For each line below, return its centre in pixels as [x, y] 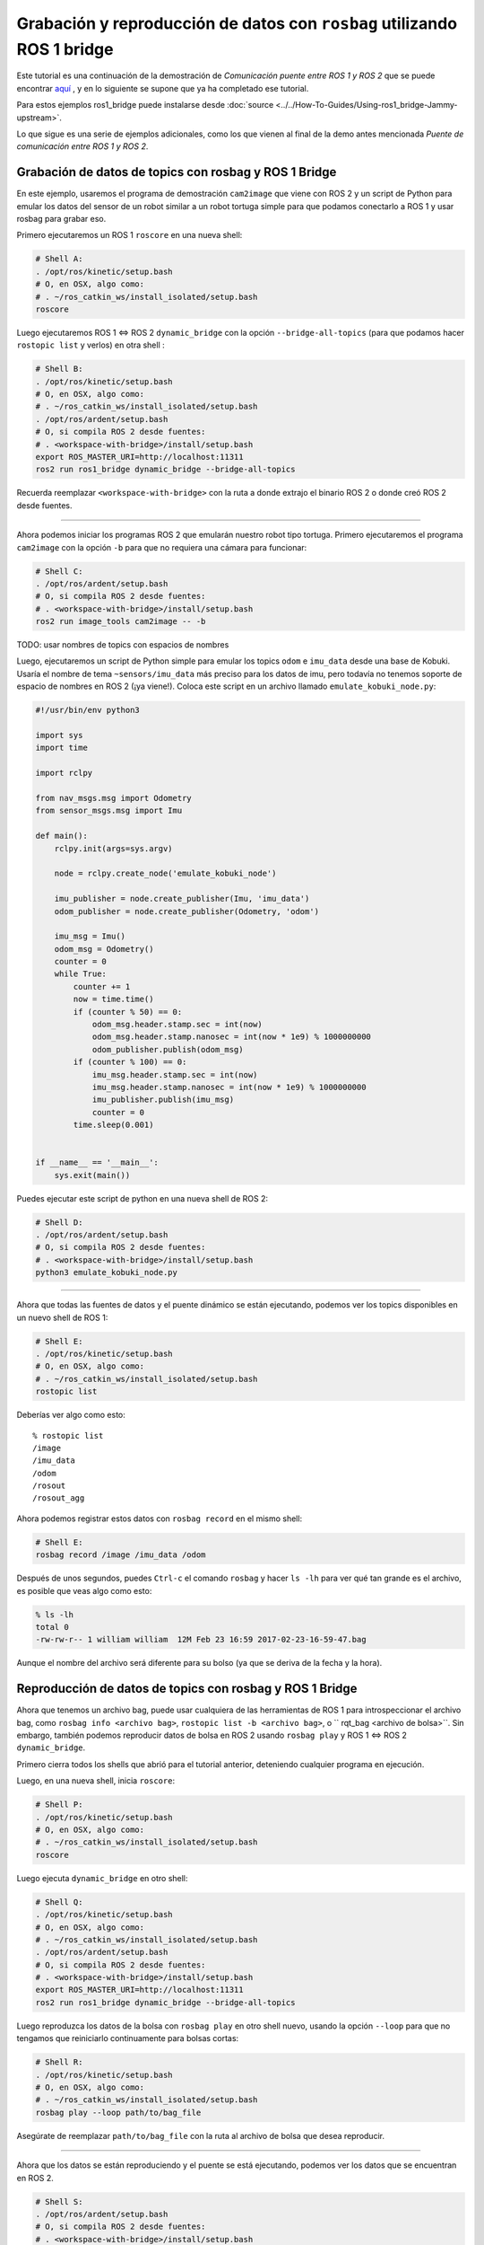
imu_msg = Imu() [90, 937]
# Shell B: [59, 369]
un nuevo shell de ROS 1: [62, 1317]
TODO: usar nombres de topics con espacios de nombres [123, 645]
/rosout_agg [59, 1498]
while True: [81, 974]
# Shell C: [59, 571]
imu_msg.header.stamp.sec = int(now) [175, 1074]
